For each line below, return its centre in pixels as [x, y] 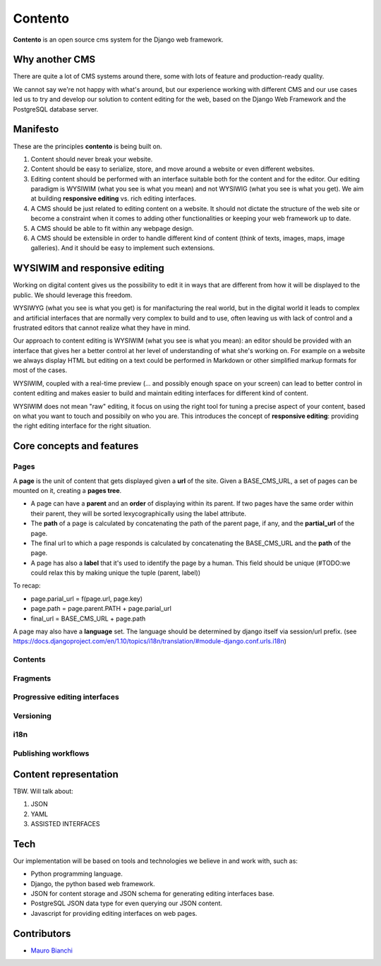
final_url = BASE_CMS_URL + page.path [88, 619]
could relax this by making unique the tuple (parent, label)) [116, 573]
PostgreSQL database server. [56, 109]
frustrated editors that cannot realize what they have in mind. [102, 328]
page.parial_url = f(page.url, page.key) [87, 598]
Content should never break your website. [92, 159]
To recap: [27, 585]
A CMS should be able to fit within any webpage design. [112, 228]
